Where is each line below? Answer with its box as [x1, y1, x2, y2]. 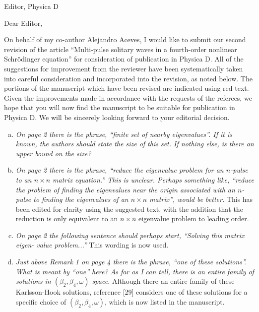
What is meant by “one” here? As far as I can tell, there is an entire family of [15, 266, 254, 276]
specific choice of [15, 296, 66, 307]
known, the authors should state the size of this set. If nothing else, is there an [15, 138, 254, 149]
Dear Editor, [4, 17, 43, 28]
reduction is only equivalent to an [15, 213, 118, 224]
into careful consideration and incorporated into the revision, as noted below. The [4, 73, 253, 83]
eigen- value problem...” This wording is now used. [15, 240, 169, 250]
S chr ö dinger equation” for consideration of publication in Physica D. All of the [4, 54, 244, 64]
